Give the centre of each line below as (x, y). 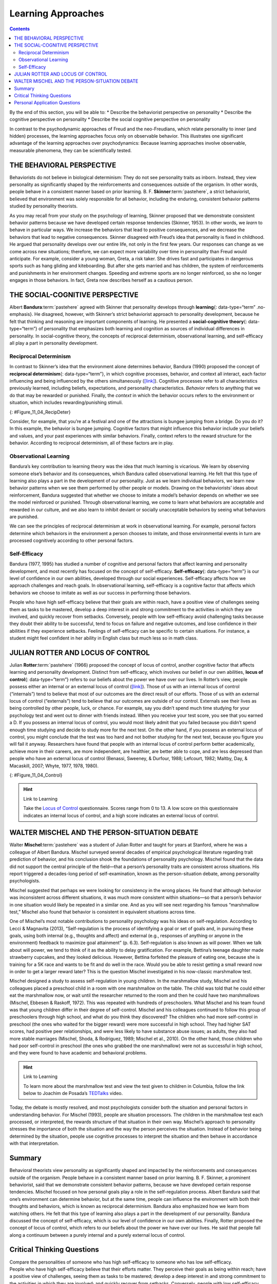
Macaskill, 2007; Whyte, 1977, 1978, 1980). (54, 766)
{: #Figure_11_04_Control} (36, 775)
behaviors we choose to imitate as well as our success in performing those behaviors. (100, 593)
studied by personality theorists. (44, 206)
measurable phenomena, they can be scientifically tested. (71, 150)
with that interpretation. (34, 1143)
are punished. (24, 517)
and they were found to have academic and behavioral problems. (78, 1053)
